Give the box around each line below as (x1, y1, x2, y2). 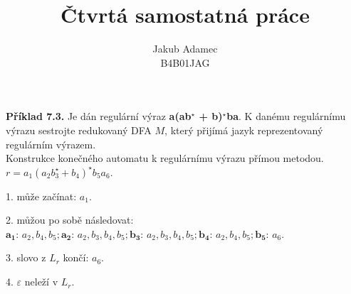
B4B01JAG (160, 55, 210, 70)
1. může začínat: (6, 188, 77, 203)
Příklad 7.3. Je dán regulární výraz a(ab (6, 109, 192, 124)
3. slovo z (6, 250, 46, 265)
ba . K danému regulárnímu (226, 109, 346, 124)
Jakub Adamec (152, 41, 218, 56)
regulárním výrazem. (6, 136, 96, 151)
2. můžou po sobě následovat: (6, 212, 134, 227)
